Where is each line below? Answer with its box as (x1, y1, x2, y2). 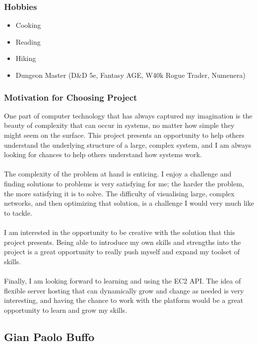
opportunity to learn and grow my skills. (4, 304, 128, 315)
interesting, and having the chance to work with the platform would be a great (4, 295, 244, 305)
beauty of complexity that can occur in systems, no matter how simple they (4, 120, 235, 130)
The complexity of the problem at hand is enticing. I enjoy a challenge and (4, 169, 232, 179)
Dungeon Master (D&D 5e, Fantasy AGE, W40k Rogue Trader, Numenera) (15, 70, 246, 80)
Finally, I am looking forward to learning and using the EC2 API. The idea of (4, 275, 241, 286)
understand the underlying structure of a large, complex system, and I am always (4, 139, 252, 150)
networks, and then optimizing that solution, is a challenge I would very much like (4, 198, 254, 208)
